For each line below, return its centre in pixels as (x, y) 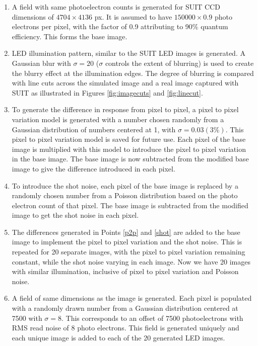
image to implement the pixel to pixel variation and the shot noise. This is (127, 242)
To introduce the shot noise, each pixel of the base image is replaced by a (125, 185)
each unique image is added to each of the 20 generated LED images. (118, 337)
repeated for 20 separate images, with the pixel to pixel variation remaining (128, 252)
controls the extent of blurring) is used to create (179, 63)
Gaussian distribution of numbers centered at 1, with (94, 129)
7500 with (27, 318)
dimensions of (33, 16)
